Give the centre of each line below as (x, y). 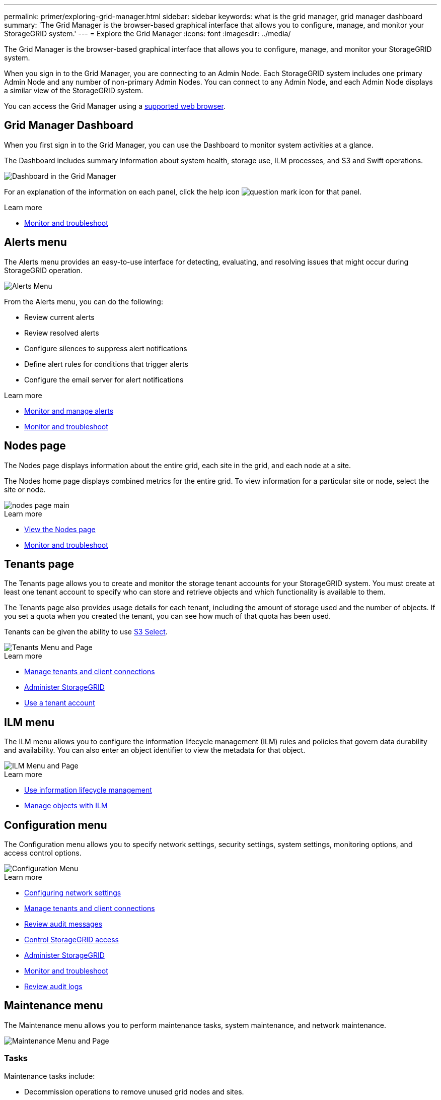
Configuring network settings (73, 893)
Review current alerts (59, 317)
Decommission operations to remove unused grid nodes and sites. (134, 1091)
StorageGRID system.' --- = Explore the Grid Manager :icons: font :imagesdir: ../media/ (148, 34)
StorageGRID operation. (43, 270)
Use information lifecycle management (88, 790)
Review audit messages (63, 924)
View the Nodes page (60, 529)
